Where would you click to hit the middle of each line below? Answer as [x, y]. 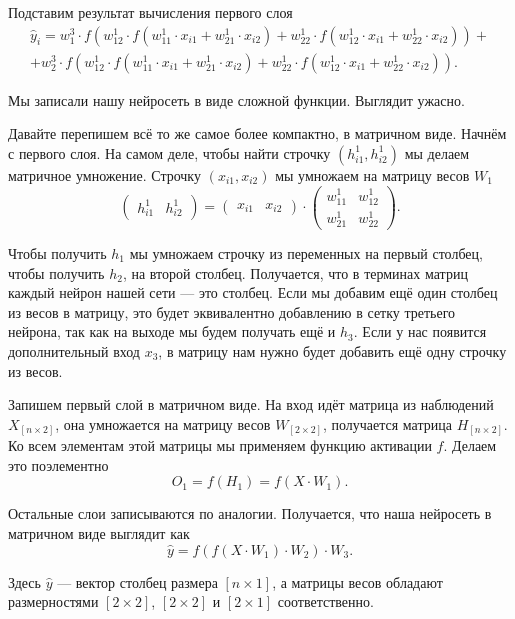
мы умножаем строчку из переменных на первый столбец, [306, 253]
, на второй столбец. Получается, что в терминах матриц [295, 272]
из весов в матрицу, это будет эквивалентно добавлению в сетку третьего [232, 311]
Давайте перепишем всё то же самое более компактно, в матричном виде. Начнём [257, 133]
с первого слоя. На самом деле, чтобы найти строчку [169, 152]
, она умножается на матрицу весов [163, 423]
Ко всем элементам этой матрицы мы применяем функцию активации [220, 445]
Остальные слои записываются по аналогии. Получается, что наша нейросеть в [250, 513]
